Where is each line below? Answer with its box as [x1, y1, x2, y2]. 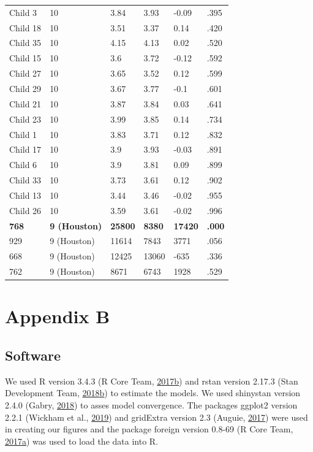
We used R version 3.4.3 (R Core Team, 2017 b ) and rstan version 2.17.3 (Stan [5, 374, 298, 387]
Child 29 [9, 82, 42, 94]
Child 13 [9, 188, 42, 201]
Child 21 [9, 97, 42, 110]
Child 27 [9, 67, 42, 80]
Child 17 [9, 143, 42, 156]
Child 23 [9, 112, 42, 125]
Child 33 [9, 174, 42, 186]
